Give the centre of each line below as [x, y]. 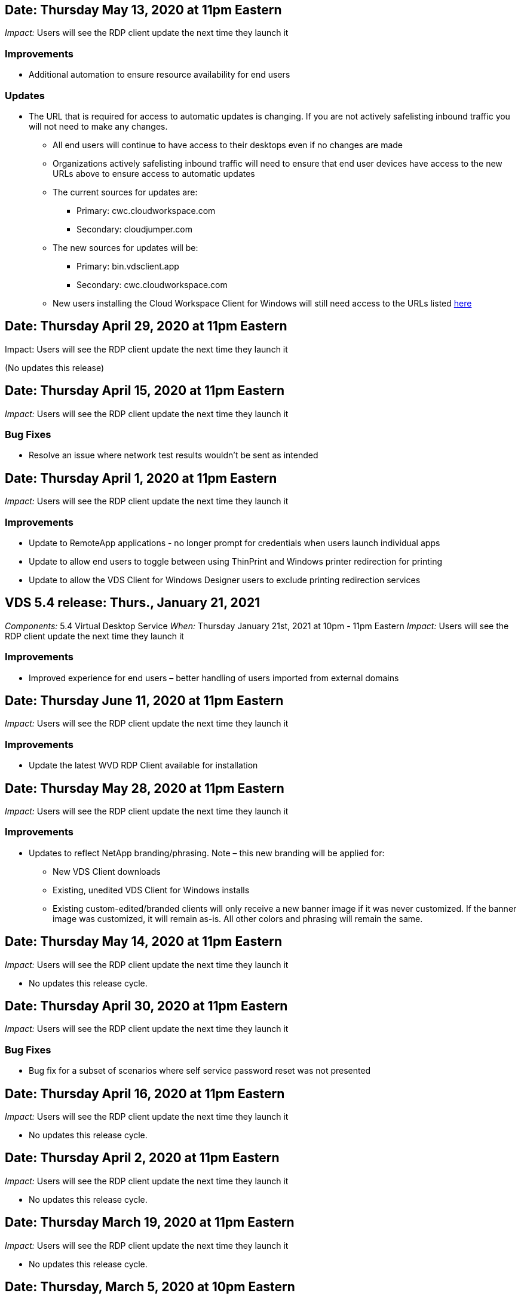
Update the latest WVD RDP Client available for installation [143, 765]
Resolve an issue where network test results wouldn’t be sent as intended [174, 455]
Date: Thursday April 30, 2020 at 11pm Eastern [146, 1006]
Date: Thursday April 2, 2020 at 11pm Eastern [142, 1158]
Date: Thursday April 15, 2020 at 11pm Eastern [145, 391]
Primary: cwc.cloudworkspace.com [146, 210]
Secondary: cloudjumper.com [134, 229]
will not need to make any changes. [98, 126]
